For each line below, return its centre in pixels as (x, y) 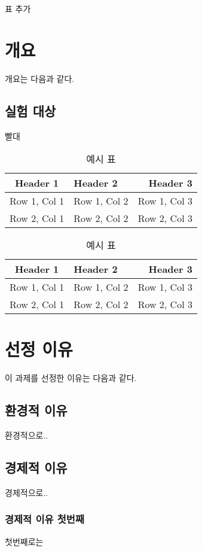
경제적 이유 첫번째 (45, 519)
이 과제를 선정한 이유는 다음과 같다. (71, 378)
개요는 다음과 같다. (40, 78)
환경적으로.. (27, 435)
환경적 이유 (36, 410)
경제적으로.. (27, 492)
